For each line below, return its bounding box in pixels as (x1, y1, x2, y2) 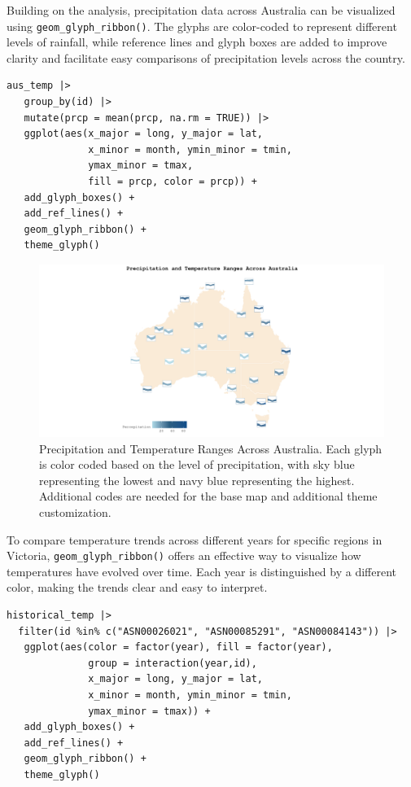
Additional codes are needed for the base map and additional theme (39, 488, 378, 505)
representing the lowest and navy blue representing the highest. (39, 471, 355, 488)
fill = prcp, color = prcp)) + (88, 176, 257, 187)
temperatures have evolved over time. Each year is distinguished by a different (7, 562, 396, 579)
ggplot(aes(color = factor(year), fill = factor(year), (24, 641, 333, 654)
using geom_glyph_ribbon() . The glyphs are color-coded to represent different (7, 17, 397, 34)
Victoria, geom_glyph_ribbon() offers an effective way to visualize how (7, 547, 361, 564)
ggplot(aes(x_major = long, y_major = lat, (24, 128, 263, 140)
